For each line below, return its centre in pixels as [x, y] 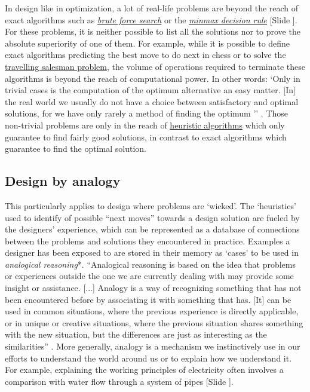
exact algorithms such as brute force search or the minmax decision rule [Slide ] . [151, 19]
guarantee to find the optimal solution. [76, 148]
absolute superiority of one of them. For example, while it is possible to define [148, 43]
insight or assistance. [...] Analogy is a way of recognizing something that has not [153, 288]
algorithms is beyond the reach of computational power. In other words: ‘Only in [153, 78]
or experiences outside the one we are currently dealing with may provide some [149, 276]
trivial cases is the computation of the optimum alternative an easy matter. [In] [150, 90]
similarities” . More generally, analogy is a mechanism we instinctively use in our [153, 346]
